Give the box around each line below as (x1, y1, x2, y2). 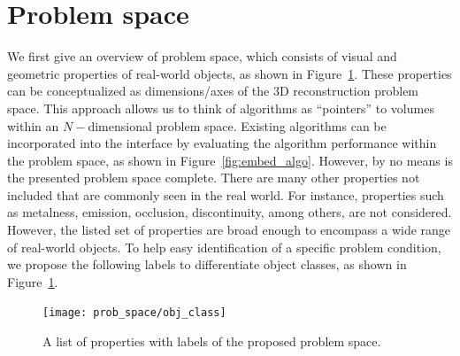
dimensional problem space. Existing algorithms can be (88, 116, 387, 135)
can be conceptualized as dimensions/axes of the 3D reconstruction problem (7, 81, 419, 100)
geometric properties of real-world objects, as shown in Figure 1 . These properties (7, 64, 452, 82)
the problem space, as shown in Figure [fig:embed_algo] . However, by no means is (7, 151, 453, 169)
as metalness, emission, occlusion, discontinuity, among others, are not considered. (7, 203, 452, 221)
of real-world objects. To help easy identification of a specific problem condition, (7, 237, 441, 256)
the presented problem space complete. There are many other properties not (7, 168, 420, 187)
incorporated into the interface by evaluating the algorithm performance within (7, 134, 437, 152)
